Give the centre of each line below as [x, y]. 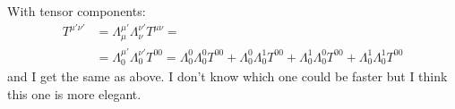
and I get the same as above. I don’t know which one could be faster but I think [227, 76]
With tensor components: [77, 11]
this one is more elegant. [74, 93]
